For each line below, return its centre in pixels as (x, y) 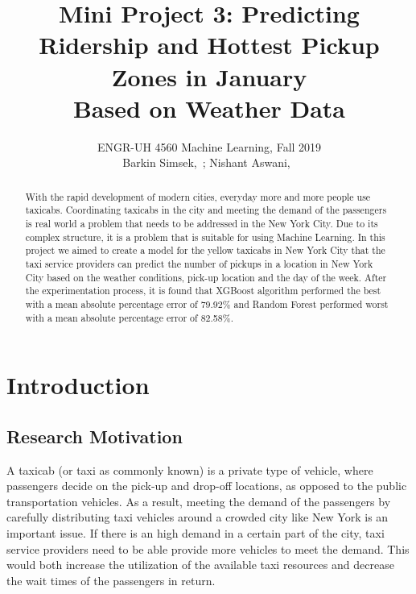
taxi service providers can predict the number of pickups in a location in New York (199, 263)
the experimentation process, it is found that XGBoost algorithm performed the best (203, 291)
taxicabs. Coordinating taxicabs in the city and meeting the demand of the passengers (206, 210)
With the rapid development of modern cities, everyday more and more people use (198, 196)
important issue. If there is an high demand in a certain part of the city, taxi (196, 533)
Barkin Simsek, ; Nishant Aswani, (206, 162)
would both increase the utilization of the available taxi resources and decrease (200, 565)
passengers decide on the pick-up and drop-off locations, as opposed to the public (207, 486)
